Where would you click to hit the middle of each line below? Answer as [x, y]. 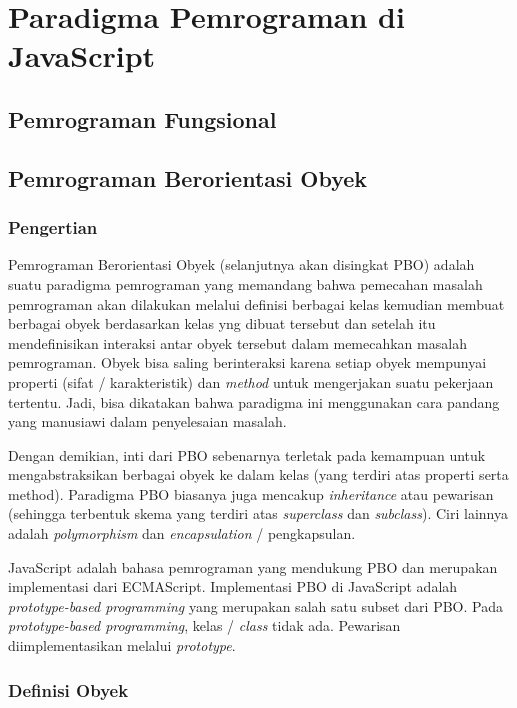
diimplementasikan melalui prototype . [122, 645]
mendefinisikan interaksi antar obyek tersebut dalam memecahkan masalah [237, 342]
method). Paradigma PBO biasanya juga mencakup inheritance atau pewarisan [251, 493]
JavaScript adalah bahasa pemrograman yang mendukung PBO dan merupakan [253, 566]
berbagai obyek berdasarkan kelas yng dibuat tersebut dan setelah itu [222, 323]
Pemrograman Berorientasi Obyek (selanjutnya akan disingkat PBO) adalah [241, 264]
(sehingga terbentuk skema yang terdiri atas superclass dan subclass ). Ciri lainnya [258, 513]
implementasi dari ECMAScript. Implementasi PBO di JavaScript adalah [233, 586]
